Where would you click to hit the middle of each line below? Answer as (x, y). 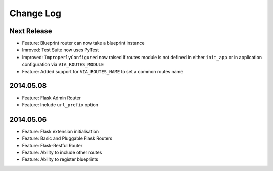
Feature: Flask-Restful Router (52, 145)
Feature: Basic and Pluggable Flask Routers (67, 138)
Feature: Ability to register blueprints (60, 159)
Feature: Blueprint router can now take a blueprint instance (83, 43)
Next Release (31, 31)
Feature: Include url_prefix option (60, 105)
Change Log (35, 13)
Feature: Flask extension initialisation (60, 131)
